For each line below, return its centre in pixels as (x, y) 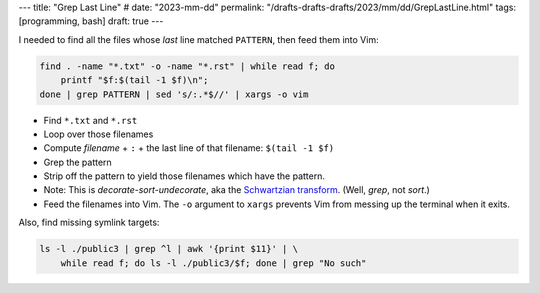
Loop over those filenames (98, 134)
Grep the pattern (77, 162)
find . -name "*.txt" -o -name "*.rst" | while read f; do (187, 66)
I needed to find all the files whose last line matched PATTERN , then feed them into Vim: (198, 39)
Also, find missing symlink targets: (89, 222)
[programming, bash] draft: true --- (91, 21)
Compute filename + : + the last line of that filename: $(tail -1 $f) (189, 148)
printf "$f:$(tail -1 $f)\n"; (134, 80)
